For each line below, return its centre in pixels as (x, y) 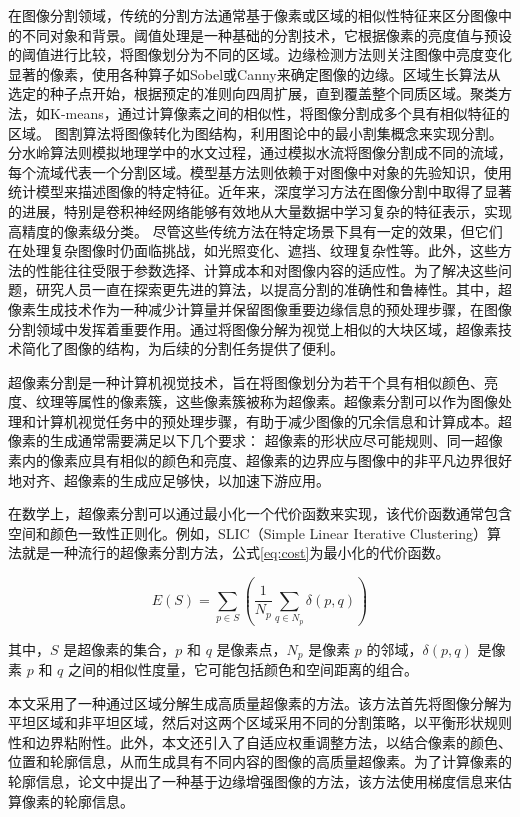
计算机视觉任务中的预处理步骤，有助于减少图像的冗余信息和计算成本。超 (273, 420)
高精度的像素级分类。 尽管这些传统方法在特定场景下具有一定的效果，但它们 (255, 230)
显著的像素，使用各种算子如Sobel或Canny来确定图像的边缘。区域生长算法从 (254, 73)
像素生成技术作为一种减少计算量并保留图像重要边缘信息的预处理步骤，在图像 (260, 308)
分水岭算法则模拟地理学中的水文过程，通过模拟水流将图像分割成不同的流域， (260, 152)
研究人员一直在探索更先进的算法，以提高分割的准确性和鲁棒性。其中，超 (273, 289)
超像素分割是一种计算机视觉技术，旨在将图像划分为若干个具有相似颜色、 (246, 381)
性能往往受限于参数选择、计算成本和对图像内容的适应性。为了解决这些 (266, 269)
